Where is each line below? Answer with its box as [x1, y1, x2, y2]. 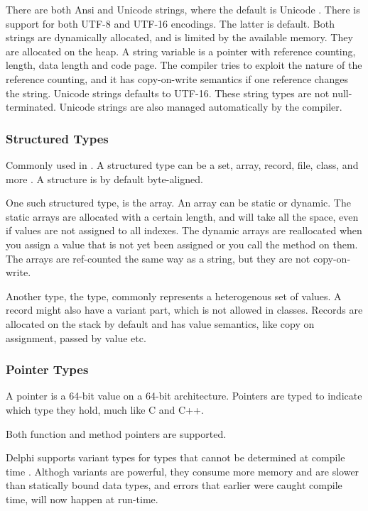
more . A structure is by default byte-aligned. [6, 171, 203, 186]
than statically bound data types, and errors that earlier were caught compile [6, 478, 342, 493]
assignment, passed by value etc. [6, 330, 146, 345]
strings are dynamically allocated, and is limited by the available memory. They [6, 30, 353, 45]
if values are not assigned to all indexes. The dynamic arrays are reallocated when [6, 223, 362, 238]
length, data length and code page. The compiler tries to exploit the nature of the [6, 57, 362, 72]
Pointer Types [6, 361, 89, 378]
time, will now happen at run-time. [6, 491, 158, 506]
